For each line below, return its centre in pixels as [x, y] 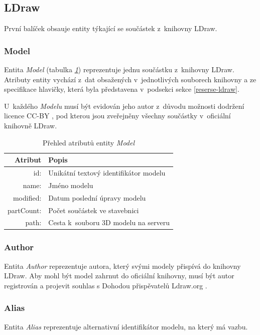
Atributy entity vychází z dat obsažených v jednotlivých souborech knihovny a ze [130, 79]
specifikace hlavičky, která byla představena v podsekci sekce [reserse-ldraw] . [122, 89]
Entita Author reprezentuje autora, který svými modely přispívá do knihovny [122, 266]
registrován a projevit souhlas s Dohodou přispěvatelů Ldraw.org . [106, 285]
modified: [27, 197]
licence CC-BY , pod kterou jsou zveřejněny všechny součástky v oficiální [117, 116]
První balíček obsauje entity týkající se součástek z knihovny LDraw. [111, 28]
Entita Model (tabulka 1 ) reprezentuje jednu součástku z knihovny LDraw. [119, 69]
